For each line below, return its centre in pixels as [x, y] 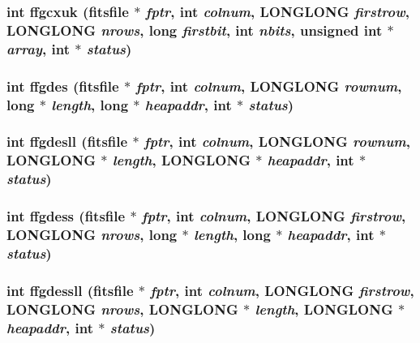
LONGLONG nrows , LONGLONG [122, 309]
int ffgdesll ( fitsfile [67, 141]
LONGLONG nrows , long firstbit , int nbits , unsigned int [195, 30]
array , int [38, 48]
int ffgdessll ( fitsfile [70, 290]
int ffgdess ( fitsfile [66, 216]
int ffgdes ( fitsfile [63, 86]
